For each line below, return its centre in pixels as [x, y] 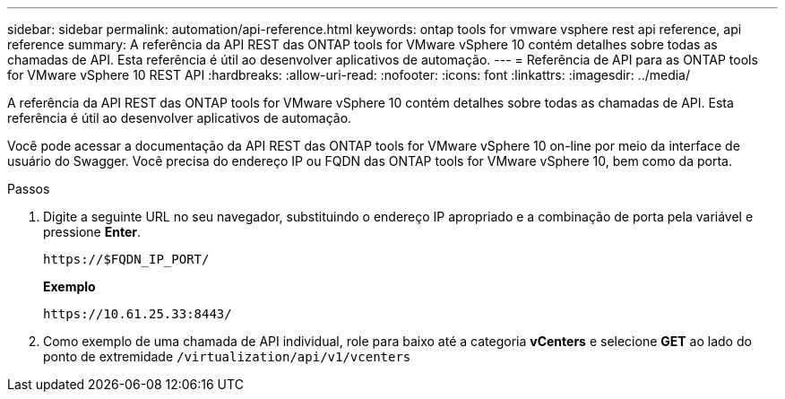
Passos [29, 189]
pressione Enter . [92, 232]
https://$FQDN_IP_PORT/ [126, 259]
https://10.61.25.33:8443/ [138, 314]
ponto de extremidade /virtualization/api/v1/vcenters [227, 356]
